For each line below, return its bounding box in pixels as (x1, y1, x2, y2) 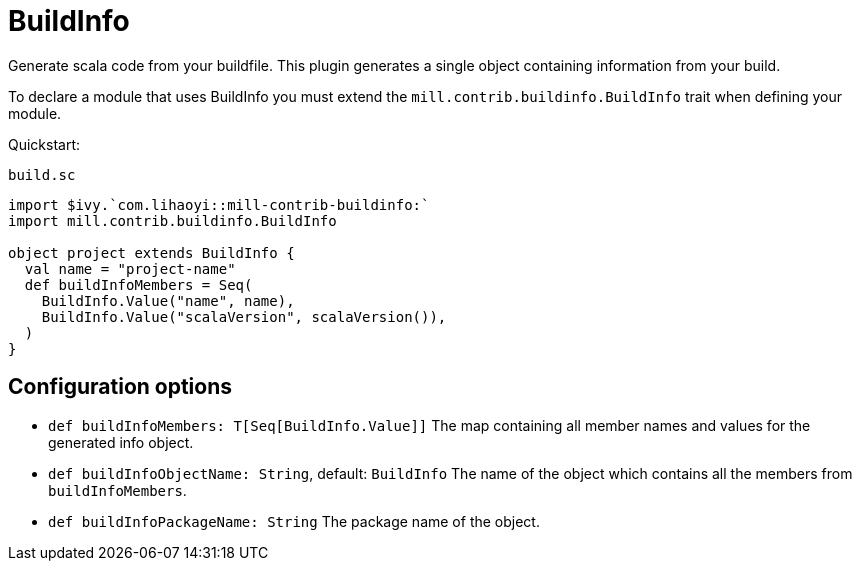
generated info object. (48, 433, 194, 451)
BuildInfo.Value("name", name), (41, 292, 295, 309)
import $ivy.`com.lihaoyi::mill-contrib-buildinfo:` (8, 196, 430, 213)
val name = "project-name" (24, 260, 236, 277)
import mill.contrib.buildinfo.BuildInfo (8, 212, 337, 229)
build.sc (8, 166, 76, 183)
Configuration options (8, 374, 233, 400)
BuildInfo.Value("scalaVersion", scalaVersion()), (41, 308, 447, 325)
